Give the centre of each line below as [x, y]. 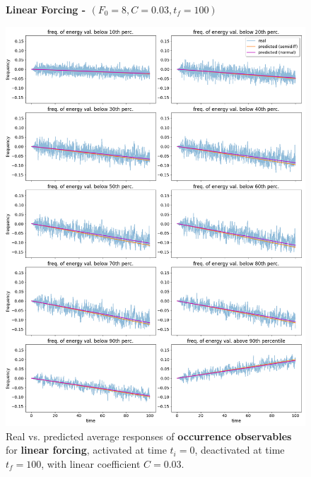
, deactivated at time [240, 450]
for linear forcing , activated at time [86, 450]
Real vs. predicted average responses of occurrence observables [149, 436]
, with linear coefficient [91, 463]
